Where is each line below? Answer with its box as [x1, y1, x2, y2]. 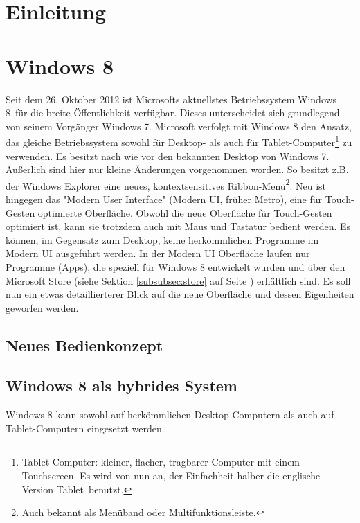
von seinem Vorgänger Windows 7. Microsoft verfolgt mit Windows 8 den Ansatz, [6, 118, 352, 133]
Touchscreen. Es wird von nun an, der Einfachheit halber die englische [21, 468, 321, 483]
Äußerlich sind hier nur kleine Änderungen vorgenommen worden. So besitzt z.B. [6, 162, 349, 177]
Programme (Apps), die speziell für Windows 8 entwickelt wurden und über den [6, 259, 345, 274]
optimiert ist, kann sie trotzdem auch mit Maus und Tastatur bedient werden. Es [6, 219, 351, 233]
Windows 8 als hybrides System [6, 375, 237, 396]
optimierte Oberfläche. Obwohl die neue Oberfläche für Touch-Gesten [37, 205, 332, 220]
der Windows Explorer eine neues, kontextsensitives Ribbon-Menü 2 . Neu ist [6, 176, 326, 193]
